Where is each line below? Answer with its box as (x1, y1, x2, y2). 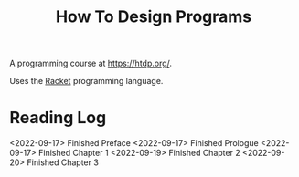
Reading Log (9, 108, 107, 129)
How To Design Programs (55, 6, 252, 27)
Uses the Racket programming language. (9, 76, 164, 87)
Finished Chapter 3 (27, 157, 99, 168)
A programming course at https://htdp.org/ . (9, 57, 172, 69)
